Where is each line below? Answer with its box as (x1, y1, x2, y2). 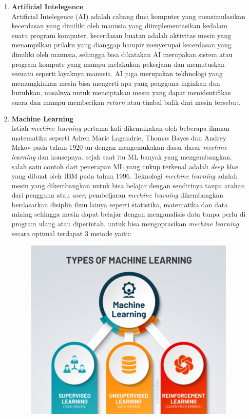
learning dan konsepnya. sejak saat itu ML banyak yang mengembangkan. (11, 151, 232, 161)
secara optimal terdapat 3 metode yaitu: (11, 228, 132, 238)
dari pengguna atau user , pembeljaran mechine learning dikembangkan (11, 190, 224, 200)
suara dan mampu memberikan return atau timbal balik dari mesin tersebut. (11, 97, 241, 107)
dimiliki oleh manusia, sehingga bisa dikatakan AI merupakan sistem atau (11, 49, 233, 59)
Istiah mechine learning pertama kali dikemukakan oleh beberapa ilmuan (11, 123, 230, 133)
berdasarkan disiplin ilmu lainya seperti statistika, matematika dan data (11, 199, 228, 209)
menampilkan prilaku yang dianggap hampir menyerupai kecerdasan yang (11, 40, 231, 50)
